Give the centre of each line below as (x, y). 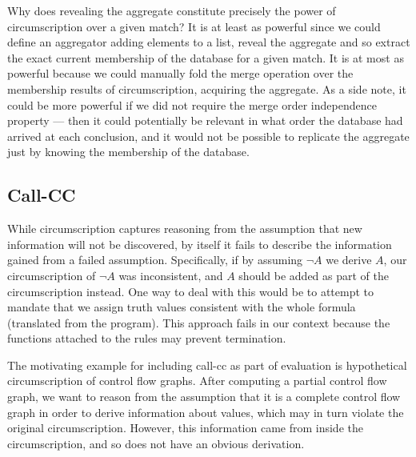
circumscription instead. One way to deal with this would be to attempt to (191, 291)
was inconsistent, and (171, 275)
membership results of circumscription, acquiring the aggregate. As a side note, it (207, 88)
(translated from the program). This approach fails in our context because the (199, 322)
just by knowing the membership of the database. (128, 152)
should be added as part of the (314, 275)
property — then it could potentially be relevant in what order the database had (205, 120)
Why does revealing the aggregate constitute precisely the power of (172, 10)
